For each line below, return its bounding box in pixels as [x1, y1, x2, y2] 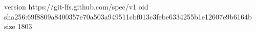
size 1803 [4, 21, 32, 31]
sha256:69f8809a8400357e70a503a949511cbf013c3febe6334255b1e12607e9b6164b [4, 11, 252, 21]
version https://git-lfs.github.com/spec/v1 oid [4, 1, 148, 11]
